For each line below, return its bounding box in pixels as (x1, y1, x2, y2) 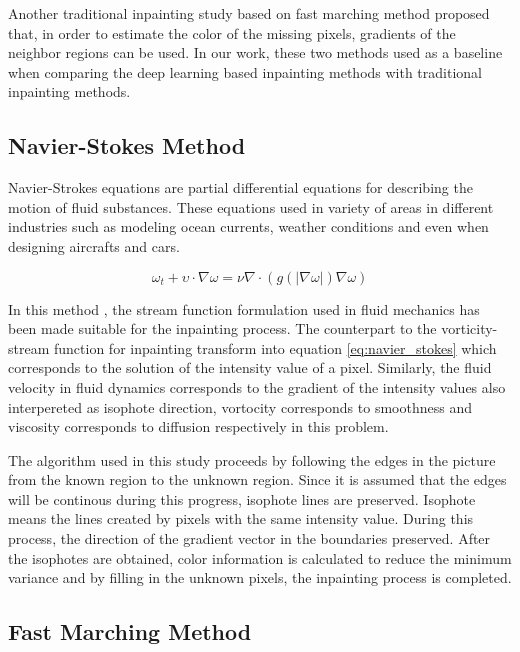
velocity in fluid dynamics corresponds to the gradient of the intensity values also (8, 376, 506, 397)
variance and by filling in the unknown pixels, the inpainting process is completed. (8, 567, 512, 588)
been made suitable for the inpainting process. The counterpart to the (8, 318, 437, 339)
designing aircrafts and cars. (8, 235, 180, 256)
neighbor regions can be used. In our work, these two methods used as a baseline (8, 42, 503, 63)
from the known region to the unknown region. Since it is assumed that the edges (8, 469, 507, 490)
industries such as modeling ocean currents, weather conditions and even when (8, 216, 489, 237)
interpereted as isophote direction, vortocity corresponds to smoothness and (8, 396, 472, 417)
